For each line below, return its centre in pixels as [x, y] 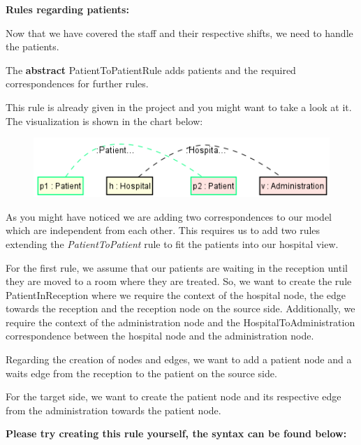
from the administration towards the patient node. [113, 410]
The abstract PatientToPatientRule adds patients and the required [151, 70]
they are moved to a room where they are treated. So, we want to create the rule [179, 281]
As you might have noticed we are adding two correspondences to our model [169, 216]
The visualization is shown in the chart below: [104, 121]
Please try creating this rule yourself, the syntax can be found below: [176, 433]
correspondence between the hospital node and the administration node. [160, 336]
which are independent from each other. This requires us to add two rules [163, 230]
